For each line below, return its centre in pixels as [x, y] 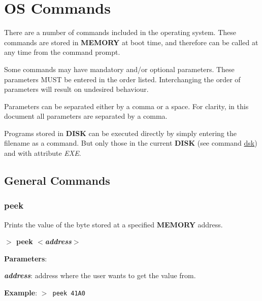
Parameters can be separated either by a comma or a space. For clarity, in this [126, 106]
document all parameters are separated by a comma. [86, 116]
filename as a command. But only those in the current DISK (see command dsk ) [131, 143]
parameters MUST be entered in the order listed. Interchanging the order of [122, 79]
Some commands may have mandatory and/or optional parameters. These [119, 69]
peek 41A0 [69, 294]
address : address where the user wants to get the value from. [100, 275]
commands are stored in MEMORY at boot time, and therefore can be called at [131, 42]
